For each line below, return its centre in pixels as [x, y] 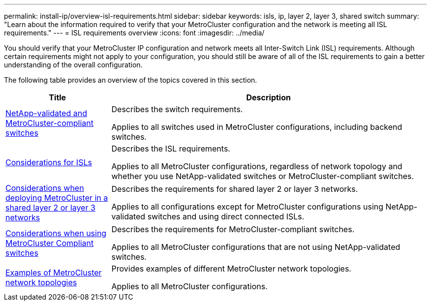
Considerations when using [56, 233]
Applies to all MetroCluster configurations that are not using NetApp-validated [256, 247]
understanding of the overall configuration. [73, 65]
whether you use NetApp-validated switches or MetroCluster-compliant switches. [263, 176]
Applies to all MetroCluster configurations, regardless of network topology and [257, 166]
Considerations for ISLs [49, 162]
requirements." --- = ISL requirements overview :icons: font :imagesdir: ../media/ [134, 33]
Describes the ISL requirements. [171, 149]
